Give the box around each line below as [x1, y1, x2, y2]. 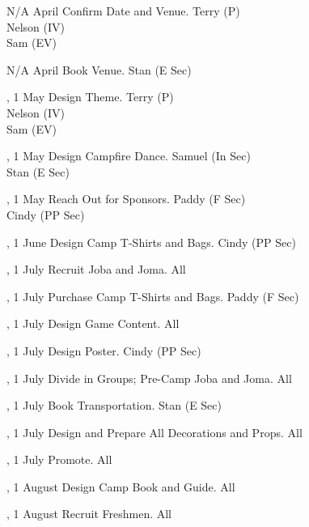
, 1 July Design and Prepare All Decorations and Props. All [6, 423, 303, 440]
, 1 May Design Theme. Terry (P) [6, 88, 174, 105]
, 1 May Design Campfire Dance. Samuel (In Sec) [6, 147, 251, 164]
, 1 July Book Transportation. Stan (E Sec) [6, 397, 222, 414]
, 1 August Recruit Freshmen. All [6, 505, 172, 522]
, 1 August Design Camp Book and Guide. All [6, 478, 235, 495]
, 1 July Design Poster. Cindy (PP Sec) [6, 342, 201, 359]
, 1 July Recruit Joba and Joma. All [6, 261, 186, 278]
